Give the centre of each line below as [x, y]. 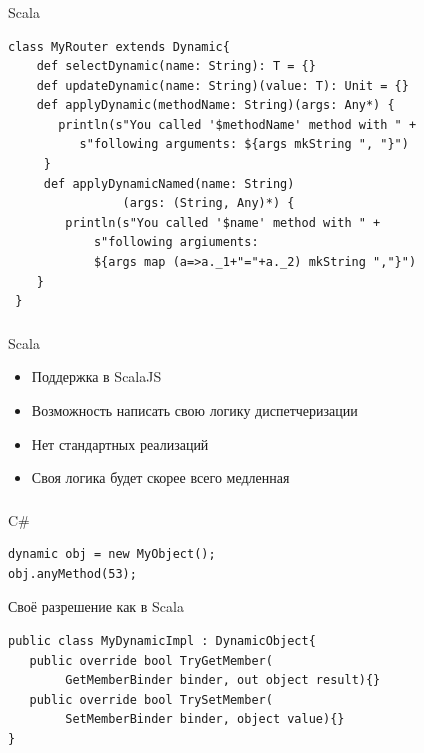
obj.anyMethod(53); [72, 573]
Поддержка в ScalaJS [96, 376]
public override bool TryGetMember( [151, 660]
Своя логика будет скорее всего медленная [160, 477]
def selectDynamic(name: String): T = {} [176, 66]
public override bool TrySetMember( [151, 699]
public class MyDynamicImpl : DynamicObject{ [162, 641]
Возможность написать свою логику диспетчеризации [194, 409]
